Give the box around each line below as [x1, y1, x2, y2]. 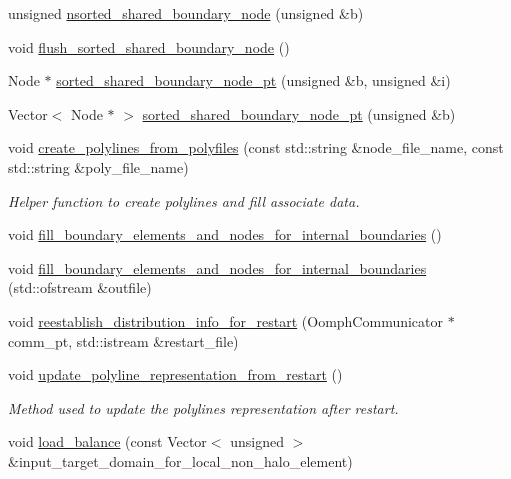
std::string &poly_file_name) [8, 156, 189, 177]
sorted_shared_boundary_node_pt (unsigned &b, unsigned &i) [56, 70, 451, 91]
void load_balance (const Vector [8, 431, 207, 452]
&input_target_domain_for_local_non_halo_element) [8, 450, 353, 471]
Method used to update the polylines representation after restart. [8, 397, 399, 418]
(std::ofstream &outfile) [8, 277, 152, 298]
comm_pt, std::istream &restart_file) [8, 330, 239, 351]
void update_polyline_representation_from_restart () [8, 364, 343, 385]
